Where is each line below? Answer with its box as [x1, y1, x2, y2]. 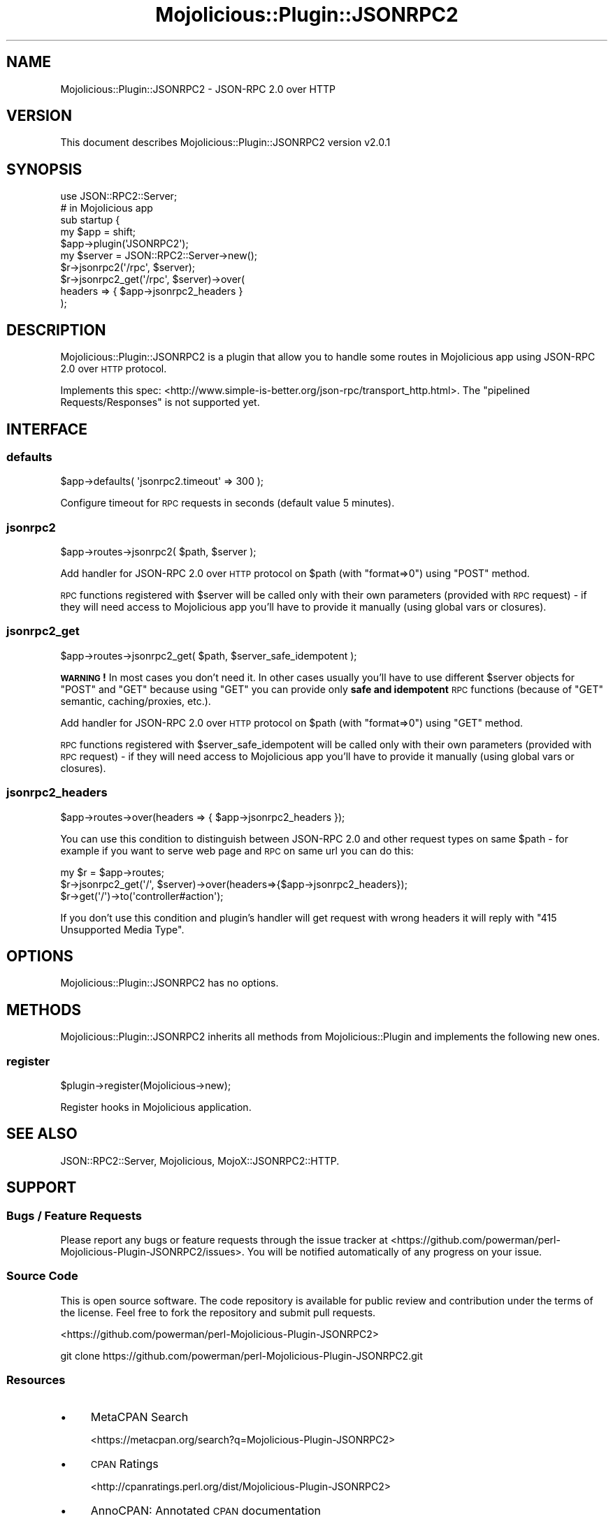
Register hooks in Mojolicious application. [60, 1101, 252, 1114]
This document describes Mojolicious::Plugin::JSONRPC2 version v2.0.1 [60, 136, 391, 149]
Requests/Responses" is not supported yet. [60, 396, 260, 409]
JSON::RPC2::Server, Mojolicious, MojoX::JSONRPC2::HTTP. [60, 1154, 340, 1167]
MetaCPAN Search [90, 1409, 189, 1424]
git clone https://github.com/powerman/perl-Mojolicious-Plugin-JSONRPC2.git [60, 1349, 423, 1362]
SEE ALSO [6, 1125, 78, 1143]
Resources [6, 1373, 66, 1388]
